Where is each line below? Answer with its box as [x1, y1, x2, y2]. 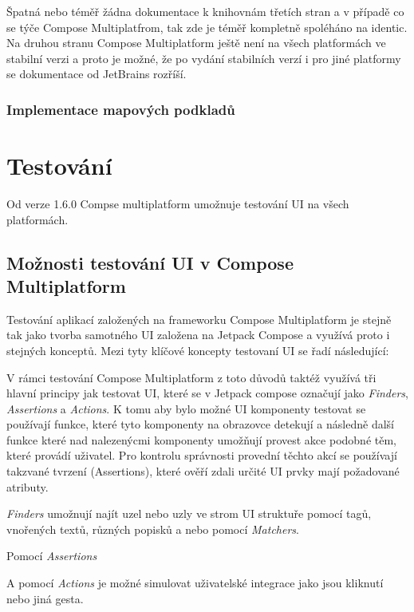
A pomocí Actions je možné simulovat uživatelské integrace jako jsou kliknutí [6, 574, 384, 591]
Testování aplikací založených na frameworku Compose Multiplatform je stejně [6, 310, 392, 327]
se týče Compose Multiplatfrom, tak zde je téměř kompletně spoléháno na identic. [6, 18, 408, 35]
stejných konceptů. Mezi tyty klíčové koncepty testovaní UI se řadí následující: [6, 342, 389, 358]
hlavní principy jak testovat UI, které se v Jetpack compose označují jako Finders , [6, 385, 408, 401]
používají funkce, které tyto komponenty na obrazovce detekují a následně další [6, 416, 394, 432]
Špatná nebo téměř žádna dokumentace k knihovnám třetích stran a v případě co [6, 3, 404, 19]
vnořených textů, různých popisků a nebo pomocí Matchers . [6, 520, 299, 537]
